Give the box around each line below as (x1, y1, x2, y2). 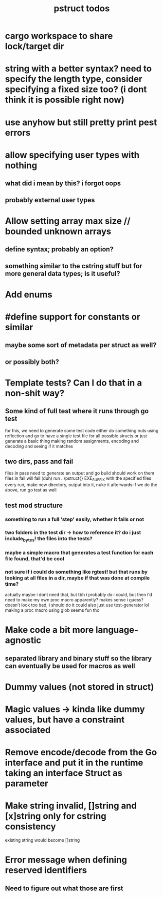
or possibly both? (5, 358, 59, 366)
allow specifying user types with (5, 149, 140, 160)
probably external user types (5, 196, 95, 204)
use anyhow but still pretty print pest (5, 117, 157, 128)
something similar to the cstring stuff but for (5, 262, 143, 270)
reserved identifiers (5, 865, 87, 876)
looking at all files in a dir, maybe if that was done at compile (5, 575, 150, 581)
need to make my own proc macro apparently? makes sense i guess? (5, 597, 144, 602)
